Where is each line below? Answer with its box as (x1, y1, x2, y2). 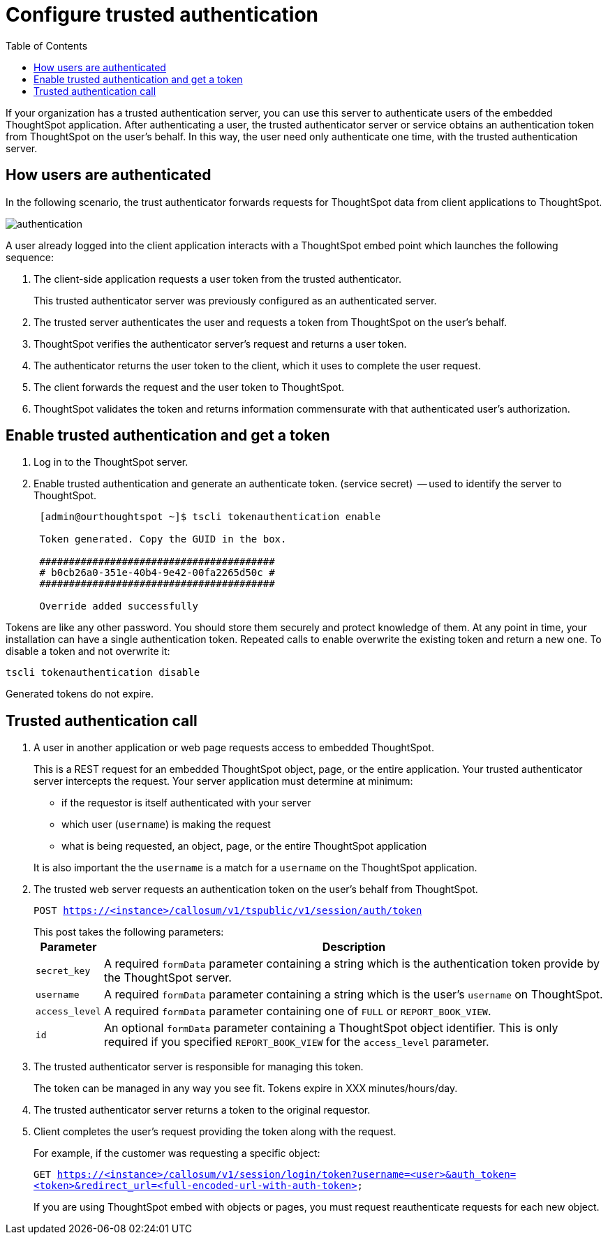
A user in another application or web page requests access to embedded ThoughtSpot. (34, 741, 434, 754)
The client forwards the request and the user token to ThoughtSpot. (34, 381, 345, 393)
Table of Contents (6, 39, 88, 52)
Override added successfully (39, 600, 199, 612)
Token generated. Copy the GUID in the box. (39, 533, 287, 545)
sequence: (6, 251, 54, 263)
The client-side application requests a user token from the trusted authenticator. (34, 272, 402, 285)
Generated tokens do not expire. (6, 688, 154, 700)
